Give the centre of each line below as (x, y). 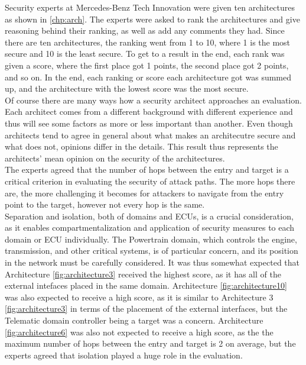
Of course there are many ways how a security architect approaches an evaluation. (153, 100)
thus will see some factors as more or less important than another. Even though (149, 123)
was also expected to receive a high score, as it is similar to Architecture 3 (139, 297)
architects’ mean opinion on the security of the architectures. (115, 158)
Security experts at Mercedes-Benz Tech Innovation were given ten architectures (150, 7)
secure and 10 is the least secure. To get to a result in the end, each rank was (145, 54)
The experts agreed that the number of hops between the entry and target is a (147, 169)
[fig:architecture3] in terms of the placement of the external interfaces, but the (146, 309)
